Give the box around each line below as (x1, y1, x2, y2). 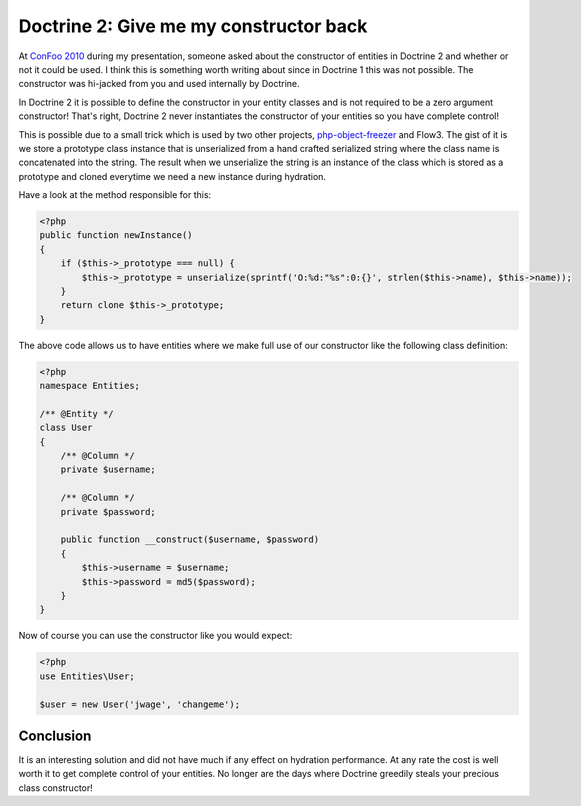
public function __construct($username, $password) (60, 534, 320, 545)
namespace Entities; (39, 380, 140, 392)
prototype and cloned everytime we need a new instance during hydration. (18, 170, 327, 182)
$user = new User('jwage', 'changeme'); (39, 698, 240, 710)
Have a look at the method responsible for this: (18, 189, 212, 201)
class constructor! (18, 781, 94, 794)
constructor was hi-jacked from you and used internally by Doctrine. (18, 78, 300, 90)
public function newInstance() (39, 230, 194, 241)
